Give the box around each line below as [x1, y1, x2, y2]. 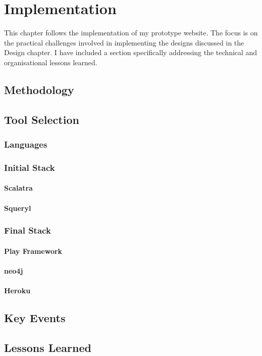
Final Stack [4, 224, 51, 237]
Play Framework [4, 245, 63, 256]
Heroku [4, 285, 31, 295]
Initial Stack [4, 161, 55, 173]
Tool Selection [4, 111, 79, 127]
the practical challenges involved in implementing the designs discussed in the [4, 37, 244, 48]
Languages [4, 138, 47, 150]
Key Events [4, 309, 66, 325]
